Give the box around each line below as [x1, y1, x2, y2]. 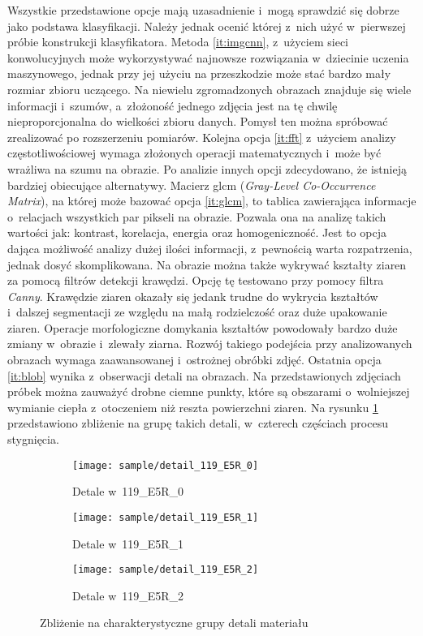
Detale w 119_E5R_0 [72, 483, 184, 500]
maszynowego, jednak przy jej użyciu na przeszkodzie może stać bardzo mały [7, 65, 391, 82]
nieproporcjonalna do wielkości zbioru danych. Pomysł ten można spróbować [7, 113, 388, 130]
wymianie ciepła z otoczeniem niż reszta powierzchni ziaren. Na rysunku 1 [7, 398, 378, 415]
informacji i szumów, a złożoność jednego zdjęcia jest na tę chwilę [7, 97, 338, 114]
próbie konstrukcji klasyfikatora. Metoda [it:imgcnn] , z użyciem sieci [7, 33, 348, 50]
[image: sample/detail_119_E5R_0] [72, 459, 259, 471]
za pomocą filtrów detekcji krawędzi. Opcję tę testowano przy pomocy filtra [7, 272, 384, 289]
